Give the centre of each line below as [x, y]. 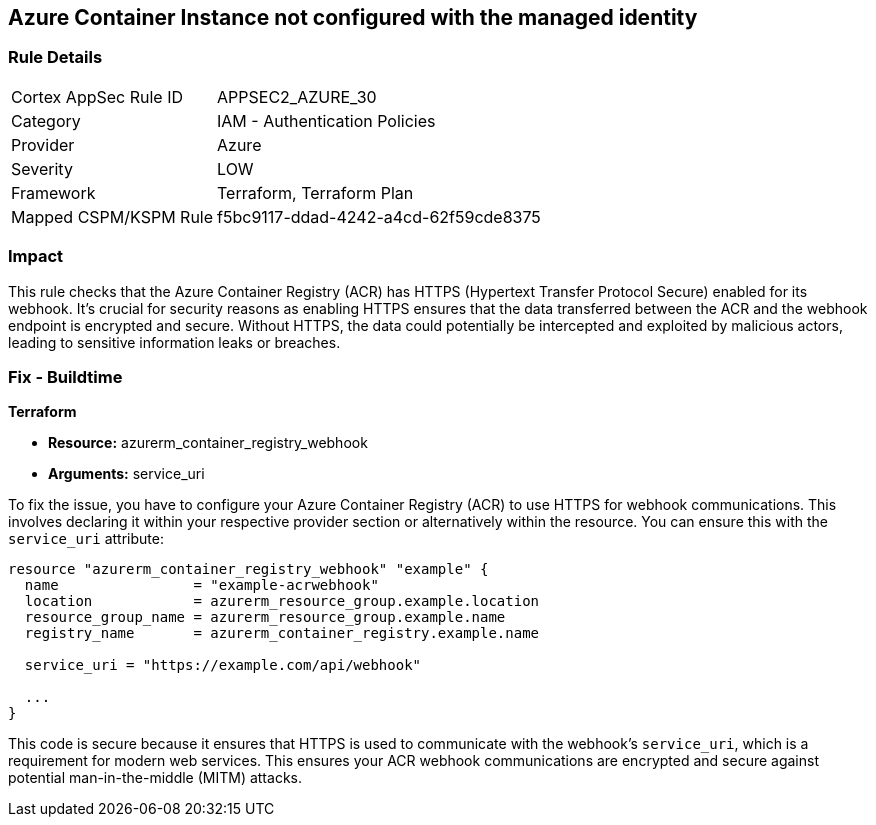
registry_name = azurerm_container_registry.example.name [282, 633]
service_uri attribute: [86, 539]
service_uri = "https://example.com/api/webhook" [223, 665]
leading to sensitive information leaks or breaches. [174, 342]
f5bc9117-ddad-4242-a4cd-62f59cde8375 [379, 216]
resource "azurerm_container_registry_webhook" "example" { [248, 569]
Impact [36, 256]
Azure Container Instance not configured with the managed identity [353, 17]
